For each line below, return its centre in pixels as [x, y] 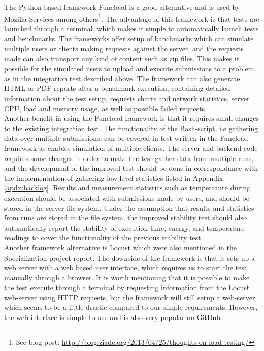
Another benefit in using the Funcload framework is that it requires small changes [132, 118]
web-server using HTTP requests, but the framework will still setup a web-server [130, 297]
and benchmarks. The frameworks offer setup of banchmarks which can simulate [129, 38]
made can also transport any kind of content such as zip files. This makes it [122, 58]
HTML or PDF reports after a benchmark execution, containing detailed [117, 88]
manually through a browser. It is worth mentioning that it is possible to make [127, 277]
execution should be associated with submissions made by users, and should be [127, 197]
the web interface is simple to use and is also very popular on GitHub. [113, 317]
